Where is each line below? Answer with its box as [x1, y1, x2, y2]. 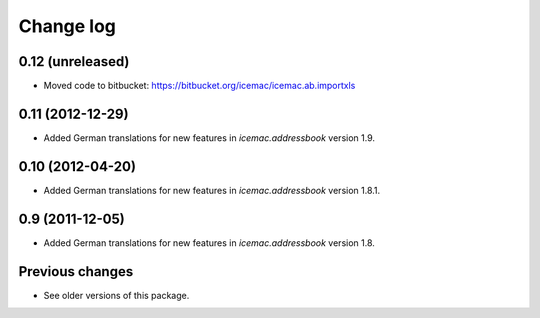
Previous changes [18, 263, 134, 280]
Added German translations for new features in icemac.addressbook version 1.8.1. [43, 184, 381, 196]
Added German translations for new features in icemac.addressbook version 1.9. [43, 131, 375, 144]
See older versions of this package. [43, 289, 190, 301]
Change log [18, 15, 117, 37]
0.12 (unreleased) [18, 53, 130, 70]
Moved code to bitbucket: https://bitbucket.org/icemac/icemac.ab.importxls [43, 80, 356, 92]
